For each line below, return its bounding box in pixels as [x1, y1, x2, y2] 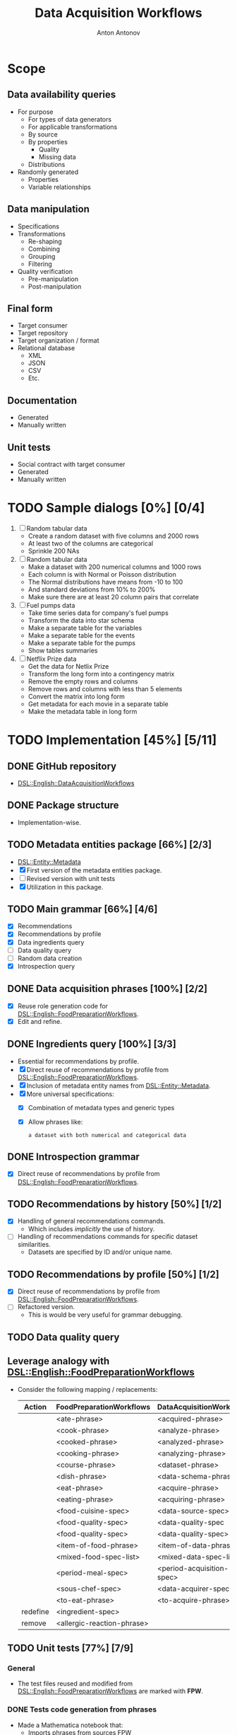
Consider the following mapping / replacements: [17, 1385, 158, 1393]
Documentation [7, 394, 78, 406]
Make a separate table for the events [28, 631, 135, 640]
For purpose [17, 108, 54, 116]
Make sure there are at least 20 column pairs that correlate [28, 592, 199, 601]
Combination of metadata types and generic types [28, 1103, 175, 1112]
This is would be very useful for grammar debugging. [28, 1310, 183, 1319]
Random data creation [17, 954, 83, 962]
